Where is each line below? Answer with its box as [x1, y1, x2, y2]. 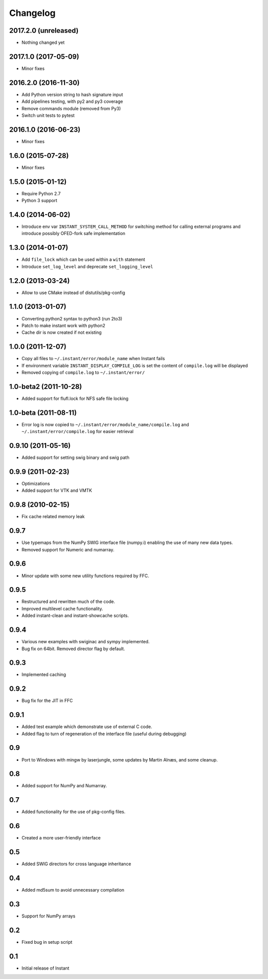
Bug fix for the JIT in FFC [21, 698, 73, 704]
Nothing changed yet [21, 40, 65, 46]
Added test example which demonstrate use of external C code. [21, 724, 152, 730]
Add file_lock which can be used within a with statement [21, 256, 145, 263]
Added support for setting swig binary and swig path [21, 454, 130, 460]
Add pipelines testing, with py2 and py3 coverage [21, 98, 124, 104]
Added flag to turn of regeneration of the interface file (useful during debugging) [21, 731, 187, 737]
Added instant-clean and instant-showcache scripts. [21, 612, 129, 618]
